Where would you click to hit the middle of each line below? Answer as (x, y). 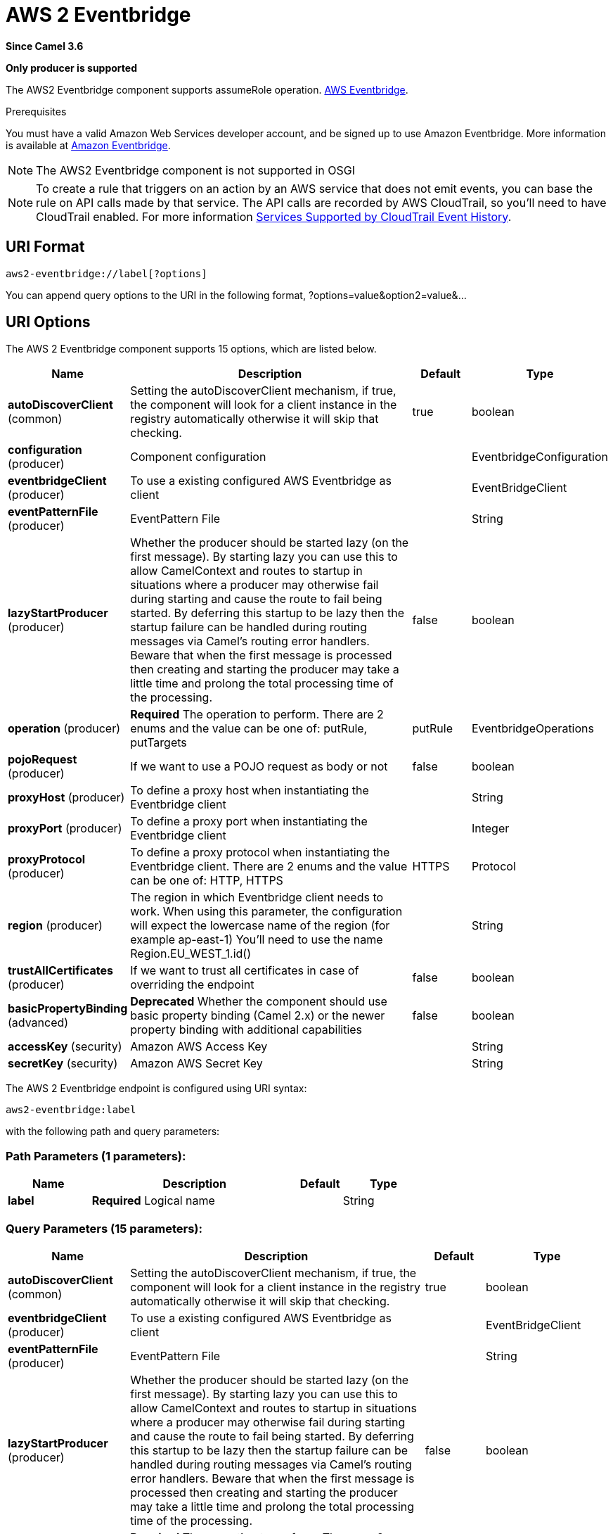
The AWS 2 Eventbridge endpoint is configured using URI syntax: (156, 1089)
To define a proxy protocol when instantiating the (260, 852)
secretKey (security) (63, 1064)
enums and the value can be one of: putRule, (249, 729)
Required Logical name (153, 1201)
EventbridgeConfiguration (540, 457)
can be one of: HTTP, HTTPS (207, 881)
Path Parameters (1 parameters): (96, 1156)
